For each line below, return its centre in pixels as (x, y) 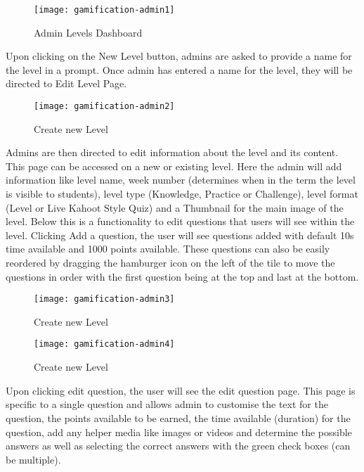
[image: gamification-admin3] (104, 299)
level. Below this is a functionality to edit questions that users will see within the (180, 221)
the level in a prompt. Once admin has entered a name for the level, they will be (179, 69)
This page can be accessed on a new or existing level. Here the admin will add (174, 166)
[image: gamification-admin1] (104, 10)
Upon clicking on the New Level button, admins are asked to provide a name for (179, 56)
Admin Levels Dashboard (88, 32)
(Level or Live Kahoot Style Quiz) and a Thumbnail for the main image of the (175, 207)
